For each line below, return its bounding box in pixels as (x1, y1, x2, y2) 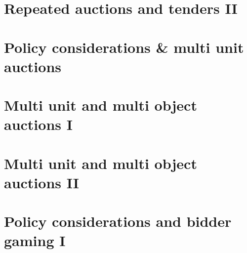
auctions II (4, 172, 80, 192)
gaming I (4, 230, 66, 251)
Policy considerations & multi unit (4, 37, 244, 57)
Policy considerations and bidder (4, 211, 232, 231)
